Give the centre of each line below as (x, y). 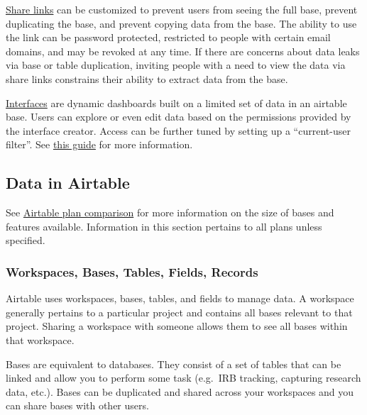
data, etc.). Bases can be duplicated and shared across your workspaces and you (180, 391)
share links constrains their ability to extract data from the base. (147, 78)
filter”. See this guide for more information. (99, 144)
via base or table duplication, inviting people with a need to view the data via (176, 65)
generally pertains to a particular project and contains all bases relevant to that (179, 312)
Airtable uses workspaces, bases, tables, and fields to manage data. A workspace (180, 298)
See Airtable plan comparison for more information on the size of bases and (170, 212)
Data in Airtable (68, 183)
